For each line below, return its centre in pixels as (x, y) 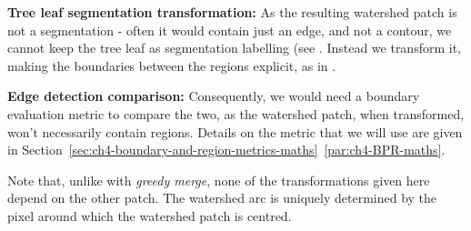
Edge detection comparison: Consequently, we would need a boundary (214, 96)
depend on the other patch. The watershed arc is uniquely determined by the (222, 198)
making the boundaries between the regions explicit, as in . (172, 65)
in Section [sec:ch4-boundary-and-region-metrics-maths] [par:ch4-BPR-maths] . (226, 150)
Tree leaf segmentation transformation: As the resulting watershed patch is (232, 12)
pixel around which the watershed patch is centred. (150, 215)
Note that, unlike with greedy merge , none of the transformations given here (219, 180)
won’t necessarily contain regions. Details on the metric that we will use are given (235, 131)
